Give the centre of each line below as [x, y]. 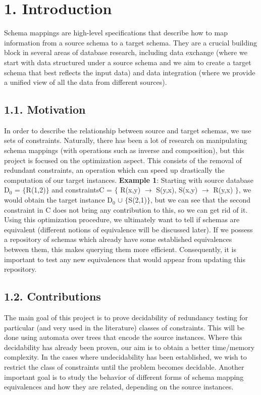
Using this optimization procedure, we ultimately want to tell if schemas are [122, 219]
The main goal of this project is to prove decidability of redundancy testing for [126, 317]
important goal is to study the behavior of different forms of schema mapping [124, 377]
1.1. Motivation [45, 109]
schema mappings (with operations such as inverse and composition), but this [124, 150]
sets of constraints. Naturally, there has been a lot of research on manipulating [126, 140]
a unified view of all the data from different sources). [86, 82]
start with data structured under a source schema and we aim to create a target [128, 62]
